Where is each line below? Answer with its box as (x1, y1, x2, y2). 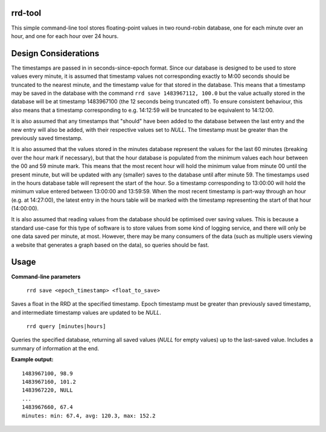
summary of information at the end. (11, 344, 100, 352)
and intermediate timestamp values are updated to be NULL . (11, 309, 161, 316)
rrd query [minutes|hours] (26, 323, 106, 330)
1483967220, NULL (22, 387, 73, 394)
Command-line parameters (11, 272, 81, 280)
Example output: (11, 356, 54, 363)
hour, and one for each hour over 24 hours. (11, 32, 119, 39)
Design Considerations (11, 48, 100, 59)
